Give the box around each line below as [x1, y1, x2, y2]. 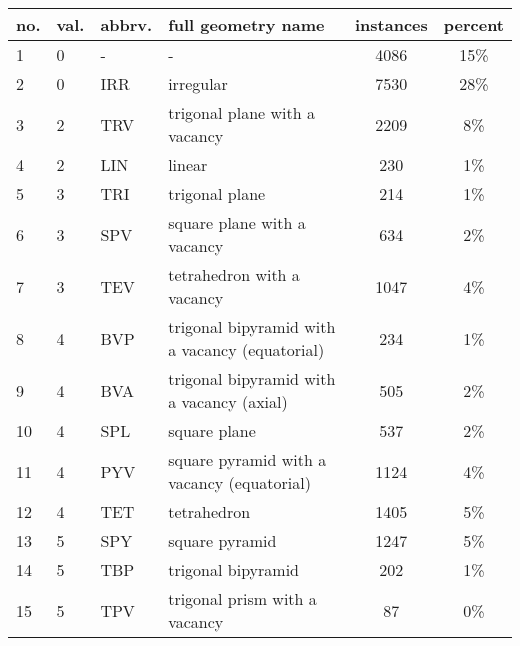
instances [354, 13, 428, 36]
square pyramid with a [168, 448, 327, 471]
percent [443, 13, 504, 36]
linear [168, 153, 208, 176]
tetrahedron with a [168, 263, 300, 286]
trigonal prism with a [168, 587, 317, 610]
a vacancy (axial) [168, 390, 288, 413]
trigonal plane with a [168, 101, 315, 124]
